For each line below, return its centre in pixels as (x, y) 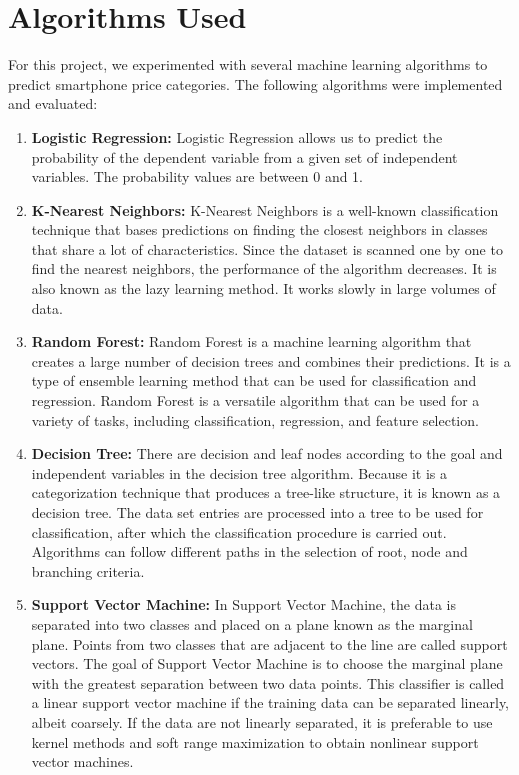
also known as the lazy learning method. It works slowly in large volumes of (263, 288)
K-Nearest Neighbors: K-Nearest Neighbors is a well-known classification (265, 209)
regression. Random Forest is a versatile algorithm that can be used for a (255, 400)
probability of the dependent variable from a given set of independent (244, 156)
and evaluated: (53, 103)
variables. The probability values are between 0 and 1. (197, 176)
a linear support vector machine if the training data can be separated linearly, (270, 702)
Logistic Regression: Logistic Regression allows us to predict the (237, 136)
